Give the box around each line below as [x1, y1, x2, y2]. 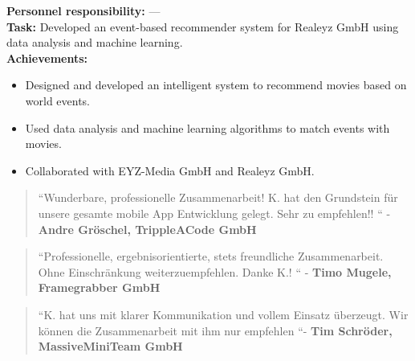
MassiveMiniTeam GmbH [38, 338, 183, 355]
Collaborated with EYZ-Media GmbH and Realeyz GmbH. [25, 162, 315, 178]
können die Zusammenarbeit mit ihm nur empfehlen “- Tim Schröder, [38, 322, 393, 338]
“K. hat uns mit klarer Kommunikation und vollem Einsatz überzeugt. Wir [38, 306, 409, 322]
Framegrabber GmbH [38, 279, 161, 296]
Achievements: [6, 49, 88, 66]
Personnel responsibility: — [6, 2, 161, 18]
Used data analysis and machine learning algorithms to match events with [25, 119, 390, 136]
